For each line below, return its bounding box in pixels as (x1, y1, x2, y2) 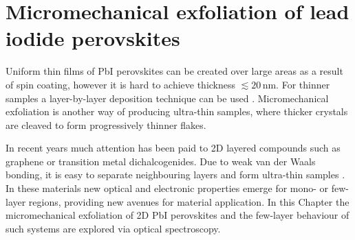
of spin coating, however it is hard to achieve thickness (6, 77, 236, 91)
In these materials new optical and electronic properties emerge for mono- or (6, 181, 329, 195)
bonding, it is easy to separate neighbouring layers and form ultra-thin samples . (6, 167, 345, 182)
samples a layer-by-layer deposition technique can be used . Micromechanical (6, 91, 329, 105)
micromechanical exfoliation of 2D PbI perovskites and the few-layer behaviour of (6, 208, 349, 222)
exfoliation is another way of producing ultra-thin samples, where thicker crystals (6, 104, 348, 119)
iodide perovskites (6, 24, 180, 52)
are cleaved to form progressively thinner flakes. (6, 117, 206, 132)
